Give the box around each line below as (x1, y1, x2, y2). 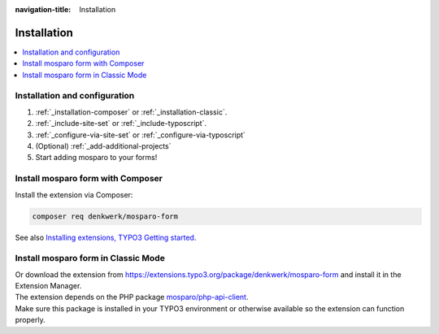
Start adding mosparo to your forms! (35, 153, 158, 163)
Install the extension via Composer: (15, 189, 133, 199)
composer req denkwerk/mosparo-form (32, 211, 179, 221)
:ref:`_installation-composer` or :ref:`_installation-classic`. (35, 106, 228, 117)
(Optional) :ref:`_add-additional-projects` (35, 141, 172, 150)
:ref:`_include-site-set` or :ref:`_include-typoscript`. (35, 119, 207, 128)
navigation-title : (15, 5, 72, 14)
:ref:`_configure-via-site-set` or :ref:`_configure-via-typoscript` (35, 130, 246, 140)
